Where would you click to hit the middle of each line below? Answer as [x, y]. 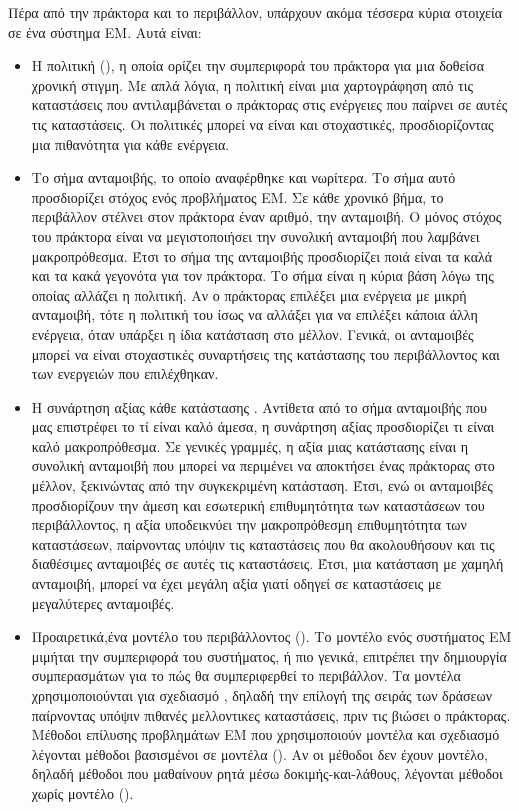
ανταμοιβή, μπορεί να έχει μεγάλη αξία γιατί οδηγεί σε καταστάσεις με [236, 583]
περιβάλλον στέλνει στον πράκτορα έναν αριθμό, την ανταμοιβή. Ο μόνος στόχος [266, 216]
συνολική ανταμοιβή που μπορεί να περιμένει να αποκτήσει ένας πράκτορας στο [263, 465]
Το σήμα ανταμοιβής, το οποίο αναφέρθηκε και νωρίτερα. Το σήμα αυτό [243, 177]
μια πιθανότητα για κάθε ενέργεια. [130, 143]
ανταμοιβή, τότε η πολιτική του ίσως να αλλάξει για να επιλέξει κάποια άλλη [254, 314]
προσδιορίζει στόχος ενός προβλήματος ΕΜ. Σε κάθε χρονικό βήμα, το [237, 196]
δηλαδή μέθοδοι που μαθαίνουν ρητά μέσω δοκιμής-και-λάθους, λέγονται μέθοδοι [267, 773]
